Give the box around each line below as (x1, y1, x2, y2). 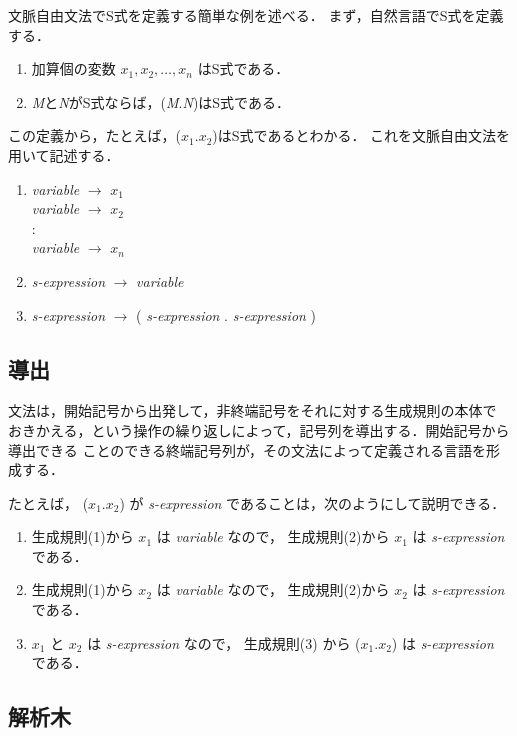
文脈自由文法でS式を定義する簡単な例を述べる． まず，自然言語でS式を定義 (8, 5, 504, 25)
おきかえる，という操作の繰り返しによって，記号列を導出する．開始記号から (8, 419, 510, 440)
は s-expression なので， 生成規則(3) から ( (87, 632, 361, 653)
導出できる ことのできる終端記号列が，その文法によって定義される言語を (8, 439, 486, 460)
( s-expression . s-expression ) (136, 304, 317, 325)
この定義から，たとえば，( (8, 125, 182, 146)
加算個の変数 (31, 58, 116, 79)
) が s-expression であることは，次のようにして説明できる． (119, 492, 506, 513)
